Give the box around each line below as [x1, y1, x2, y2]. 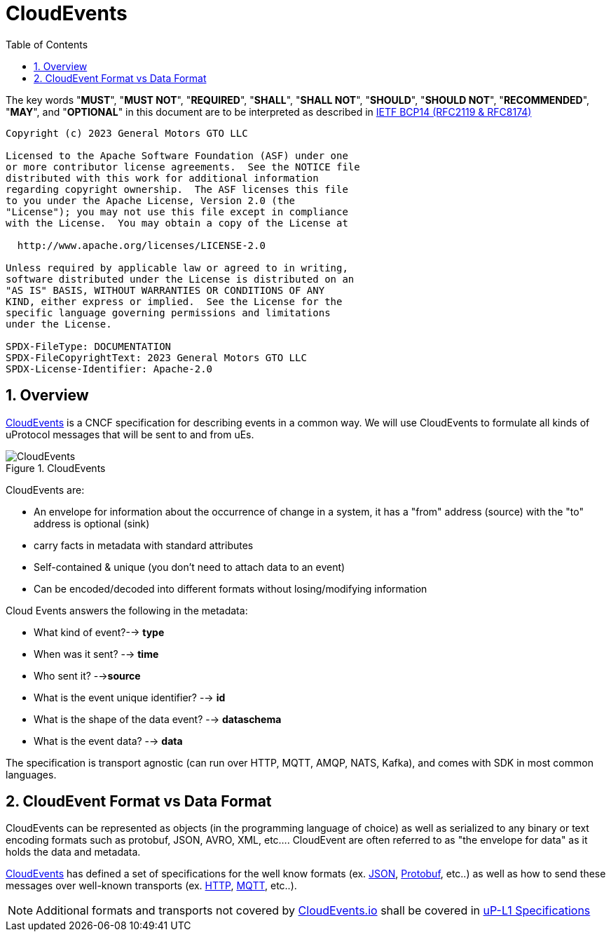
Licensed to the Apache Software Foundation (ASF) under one [6, 149, 348, 161]
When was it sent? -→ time [34, 647, 159, 660]
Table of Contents [6, 38, 88, 50]
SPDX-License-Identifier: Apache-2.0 [6, 363, 213, 375]
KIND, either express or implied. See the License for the [6, 295, 343, 307]
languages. [6, 768, 57, 781]
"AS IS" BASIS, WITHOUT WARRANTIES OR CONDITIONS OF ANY [6, 284, 325, 296]
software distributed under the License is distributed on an [6, 273, 355, 285]
